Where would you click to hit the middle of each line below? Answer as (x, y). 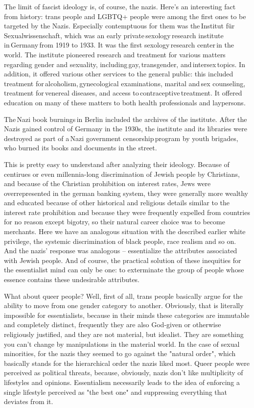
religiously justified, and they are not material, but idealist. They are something (124, 334)
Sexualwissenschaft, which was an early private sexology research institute (114, 35)
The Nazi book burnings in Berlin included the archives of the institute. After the (126, 119)
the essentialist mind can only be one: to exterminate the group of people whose (124, 270)
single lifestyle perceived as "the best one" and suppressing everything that (116, 392)
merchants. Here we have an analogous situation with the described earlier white (125, 231)
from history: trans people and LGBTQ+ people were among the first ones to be (125, 16)
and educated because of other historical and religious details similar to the (117, 203)
